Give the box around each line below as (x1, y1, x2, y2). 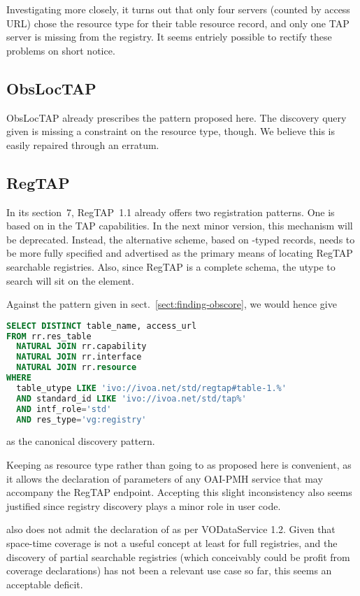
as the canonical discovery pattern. (6, 434, 155, 448)
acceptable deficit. (6, 576, 83, 591)
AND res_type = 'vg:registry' (16, 414, 147, 425)
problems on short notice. (6, 43, 115, 57)
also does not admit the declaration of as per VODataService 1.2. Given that (6, 522, 336, 537)
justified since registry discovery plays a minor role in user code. (6, 498, 281, 513)
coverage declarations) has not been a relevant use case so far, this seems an (6, 563, 332, 578)
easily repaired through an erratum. (6, 137, 159, 152)
